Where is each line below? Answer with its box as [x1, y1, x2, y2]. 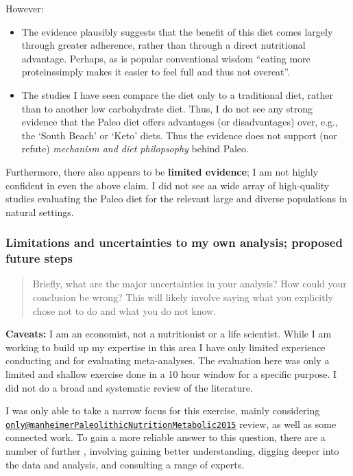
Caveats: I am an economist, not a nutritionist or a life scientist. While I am [5, 326, 332, 341]
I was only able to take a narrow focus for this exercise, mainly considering [5, 403, 320, 418]
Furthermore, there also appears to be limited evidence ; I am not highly [5, 164, 319, 178]
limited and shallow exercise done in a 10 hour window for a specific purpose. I [5, 367, 337, 381]
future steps [5, 250, 73, 267]
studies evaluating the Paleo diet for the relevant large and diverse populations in [5, 191, 348, 206]
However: [5, 1, 44, 15]
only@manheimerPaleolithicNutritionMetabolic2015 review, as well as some [5, 416, 337, 431]
